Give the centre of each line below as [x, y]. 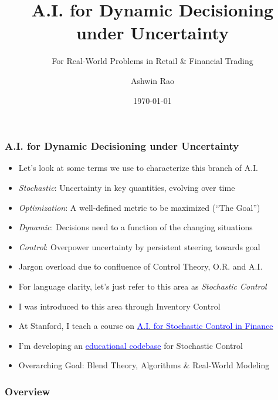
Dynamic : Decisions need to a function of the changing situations [135, 227]
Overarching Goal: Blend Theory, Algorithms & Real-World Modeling [144, 365]
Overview [28, 391]
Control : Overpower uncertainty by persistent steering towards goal [139, 246]
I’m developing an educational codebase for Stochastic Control [130, 345]
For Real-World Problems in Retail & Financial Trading [152, 61]
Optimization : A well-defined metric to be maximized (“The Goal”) [139, 207]
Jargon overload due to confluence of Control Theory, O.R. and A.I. [140, 266]
